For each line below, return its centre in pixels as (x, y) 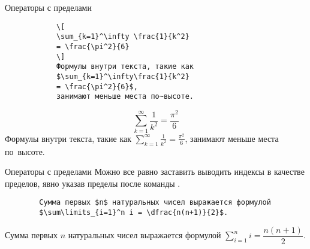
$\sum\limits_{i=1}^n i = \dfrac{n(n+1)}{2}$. (134, 213)
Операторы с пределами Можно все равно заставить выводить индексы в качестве (155, 171)
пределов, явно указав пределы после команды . (93, 183)
